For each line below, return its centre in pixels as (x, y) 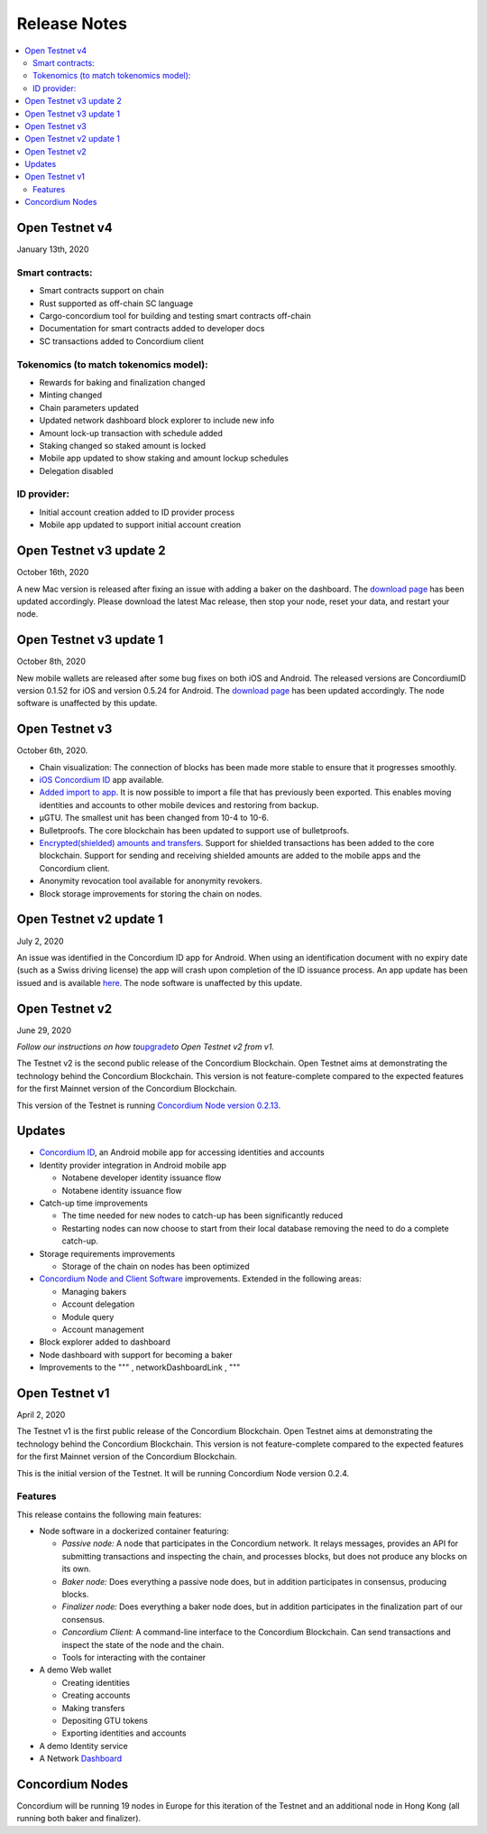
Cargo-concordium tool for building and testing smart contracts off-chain (175, 316)
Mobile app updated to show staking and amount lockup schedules (164, 458)
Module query (88, 1317)
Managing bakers (94, 1291)
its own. (77, 1569)
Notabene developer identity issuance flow (142, 1178)
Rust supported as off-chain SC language (116, 303)
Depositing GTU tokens (105, 1720)
